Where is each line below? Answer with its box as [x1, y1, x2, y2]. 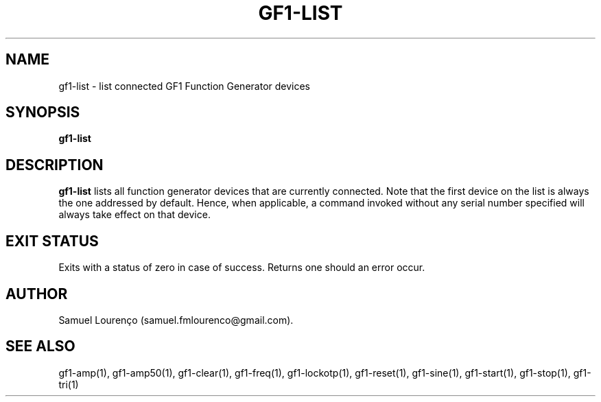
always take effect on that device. [58, 209, 211, 221]
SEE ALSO [5, 338, 75, 355]
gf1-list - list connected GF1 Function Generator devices [58, 80, 311, 92]
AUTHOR [5, 285, 68, 303]
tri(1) [58, 378, 79, 390]
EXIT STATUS [5, 232, 99, 250]
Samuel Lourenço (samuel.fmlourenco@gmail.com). [58, 314, 294, 326]
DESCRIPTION [5, 156, 104, 174]
